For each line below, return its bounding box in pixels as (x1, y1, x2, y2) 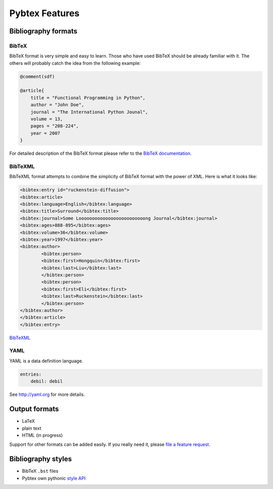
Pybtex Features (9, 8, 80, 19)
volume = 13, (30, 116, 63, 122)
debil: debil (30, 379, 63, 384)
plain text (22, 425, 41, 431)
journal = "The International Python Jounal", (30, 109, 149, 115)
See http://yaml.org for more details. (9, 391, 85, 397)
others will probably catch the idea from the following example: (9, 60, 141, 66)
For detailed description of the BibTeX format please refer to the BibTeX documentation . (9, 150, 192, 156)
